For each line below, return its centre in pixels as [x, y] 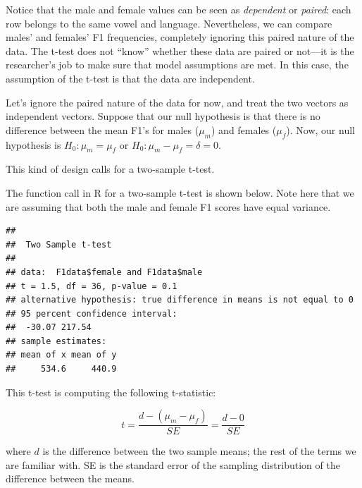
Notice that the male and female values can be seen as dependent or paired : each [179, 9]
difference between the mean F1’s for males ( [102, 129]
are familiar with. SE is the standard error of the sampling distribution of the [173, 464]
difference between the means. [70, 478]
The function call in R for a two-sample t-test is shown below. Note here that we [180, 192]
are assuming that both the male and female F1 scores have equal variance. [168, 206]
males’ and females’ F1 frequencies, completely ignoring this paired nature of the [180, 37]
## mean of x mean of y [61, 355]
